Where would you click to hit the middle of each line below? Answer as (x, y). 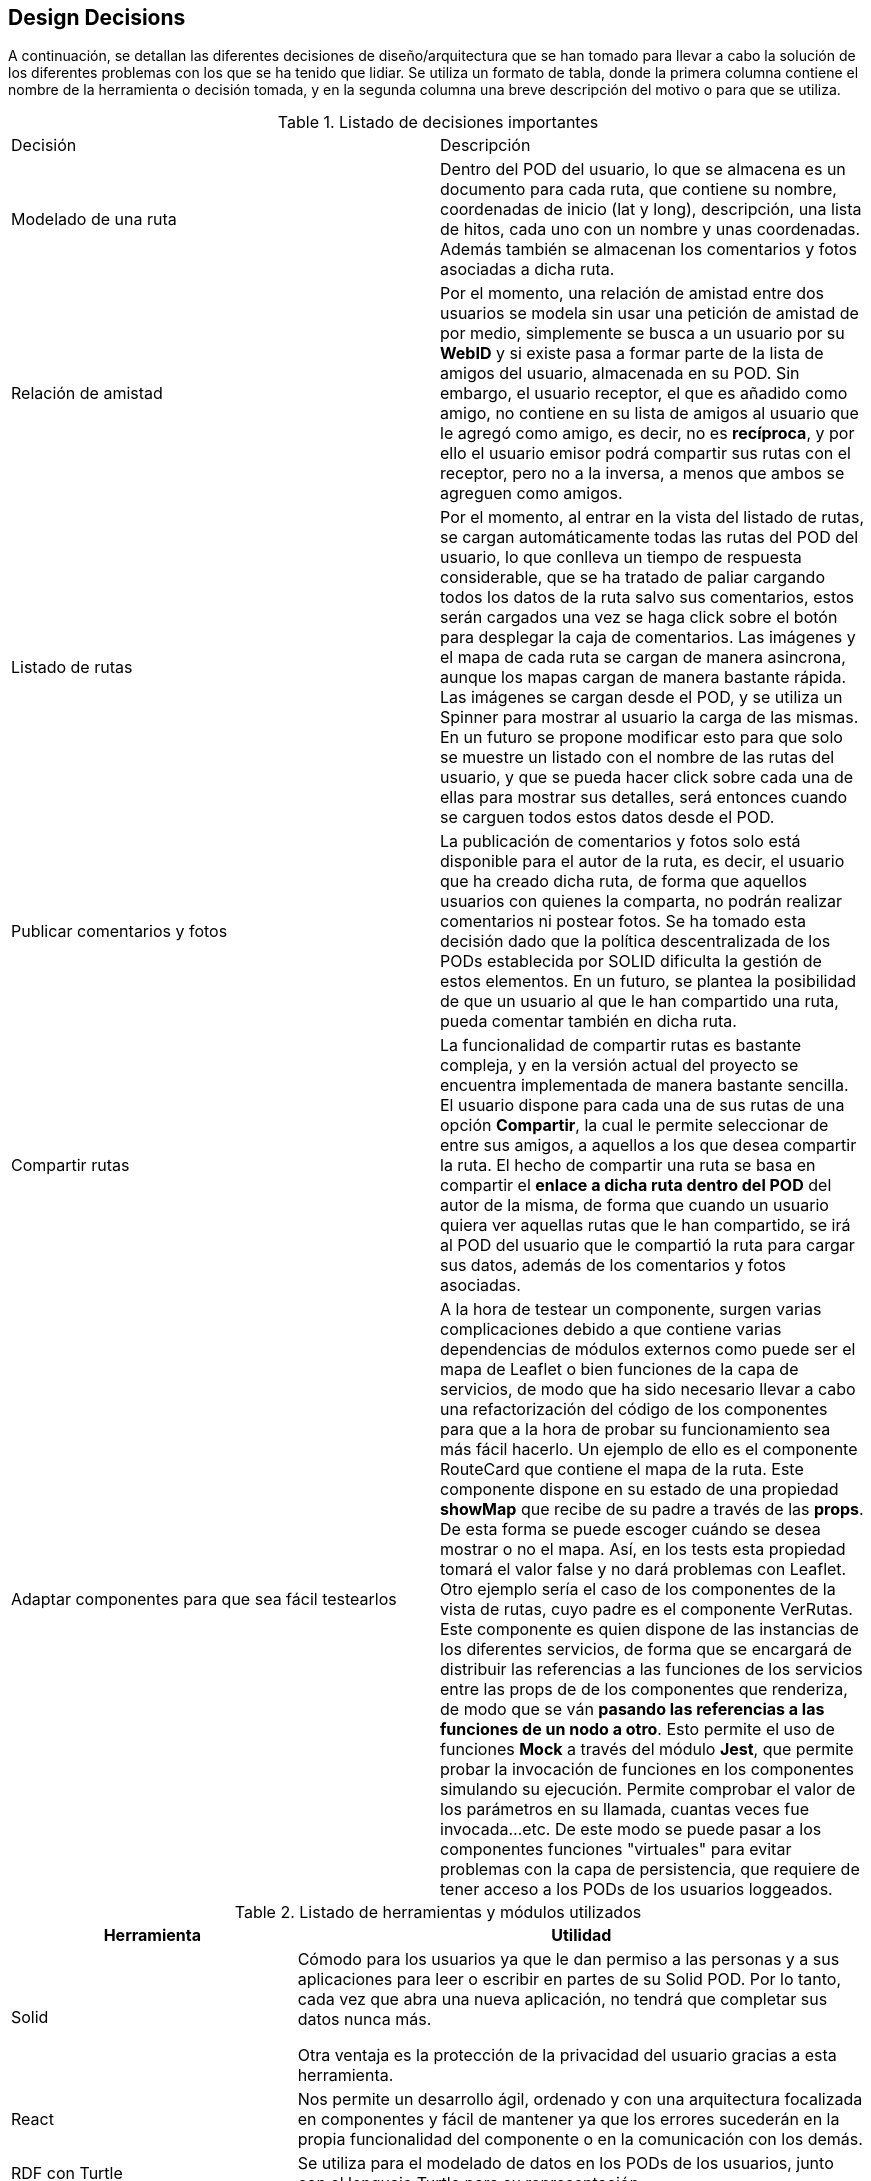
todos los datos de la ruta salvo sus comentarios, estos (647, 597)
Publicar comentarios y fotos (119, 931)
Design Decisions (97, 17)
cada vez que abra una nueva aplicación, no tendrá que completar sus (562, 1999)
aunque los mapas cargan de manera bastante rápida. (643, 677)
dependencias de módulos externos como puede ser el (648, 1349)
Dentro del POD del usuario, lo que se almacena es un (643, 169)
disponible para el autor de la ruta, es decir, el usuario (642, 861)
